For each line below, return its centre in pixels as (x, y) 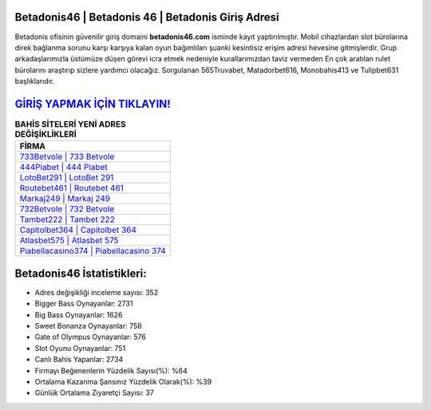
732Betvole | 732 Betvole (67, 209)
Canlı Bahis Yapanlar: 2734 (79, 360)
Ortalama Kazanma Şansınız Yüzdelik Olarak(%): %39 (123, 382)
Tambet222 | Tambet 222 (67, 219)
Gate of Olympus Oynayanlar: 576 (91, 337)
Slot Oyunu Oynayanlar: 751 (80, 348)
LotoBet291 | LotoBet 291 (67, 178)
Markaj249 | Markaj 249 (65, 199)
